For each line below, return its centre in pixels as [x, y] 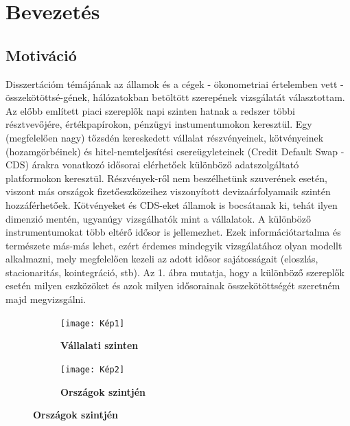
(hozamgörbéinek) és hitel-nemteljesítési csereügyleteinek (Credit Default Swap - [175, 151]
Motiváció [41, 55]
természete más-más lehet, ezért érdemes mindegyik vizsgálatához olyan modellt [174, 245]
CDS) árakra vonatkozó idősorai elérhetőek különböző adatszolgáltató [152, 165]
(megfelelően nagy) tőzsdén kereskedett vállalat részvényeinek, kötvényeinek [165, 137]
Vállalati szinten [100, 345]
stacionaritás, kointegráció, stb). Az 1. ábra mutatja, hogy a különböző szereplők [175, 272]
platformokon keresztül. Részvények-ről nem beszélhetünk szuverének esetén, [166, 178]
